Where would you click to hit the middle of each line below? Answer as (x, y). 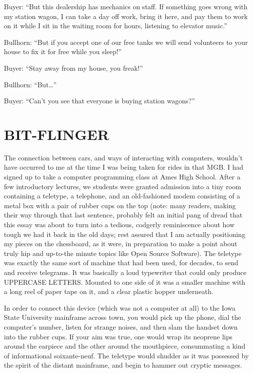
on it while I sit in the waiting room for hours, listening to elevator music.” (116, 26)
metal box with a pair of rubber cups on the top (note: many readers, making (120, 205)
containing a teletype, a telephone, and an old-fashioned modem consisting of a (122, 196)
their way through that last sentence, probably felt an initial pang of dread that (123, 215)
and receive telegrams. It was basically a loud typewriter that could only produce (125, 272)
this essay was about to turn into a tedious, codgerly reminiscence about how (119, 225)
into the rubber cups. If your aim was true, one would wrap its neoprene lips (118, 336)
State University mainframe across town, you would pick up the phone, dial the (123, 317)
